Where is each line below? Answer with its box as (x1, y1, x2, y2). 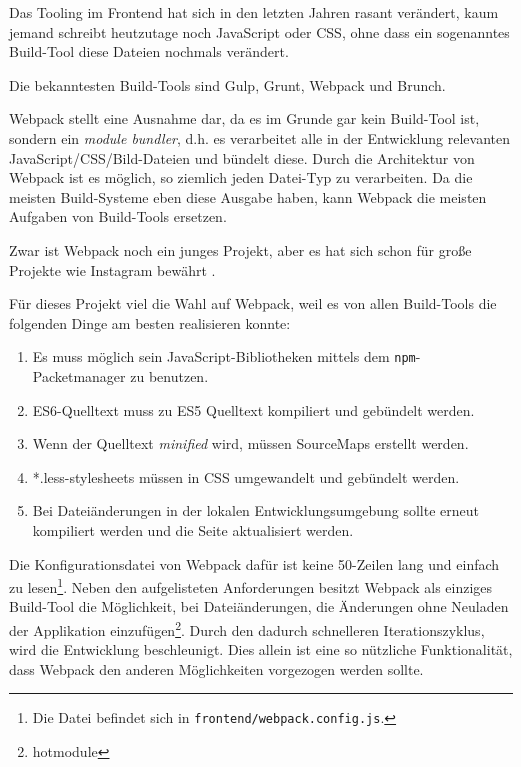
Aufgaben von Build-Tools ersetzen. (9, 206, 227, 227)
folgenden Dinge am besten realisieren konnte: (9, 312, 291, 333)
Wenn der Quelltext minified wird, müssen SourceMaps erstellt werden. (32, 433, 469, 454)
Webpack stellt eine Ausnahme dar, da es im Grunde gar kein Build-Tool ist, (9, 108, 480, 129)
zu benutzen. (130, 365, 209, 386)
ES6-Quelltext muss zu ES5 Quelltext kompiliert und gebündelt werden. (32, 399, 475, 420)
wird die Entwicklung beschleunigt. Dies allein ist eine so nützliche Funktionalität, (9, 639, 513, 660)
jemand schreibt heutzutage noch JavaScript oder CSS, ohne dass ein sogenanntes (9, 21, 510, 42)
